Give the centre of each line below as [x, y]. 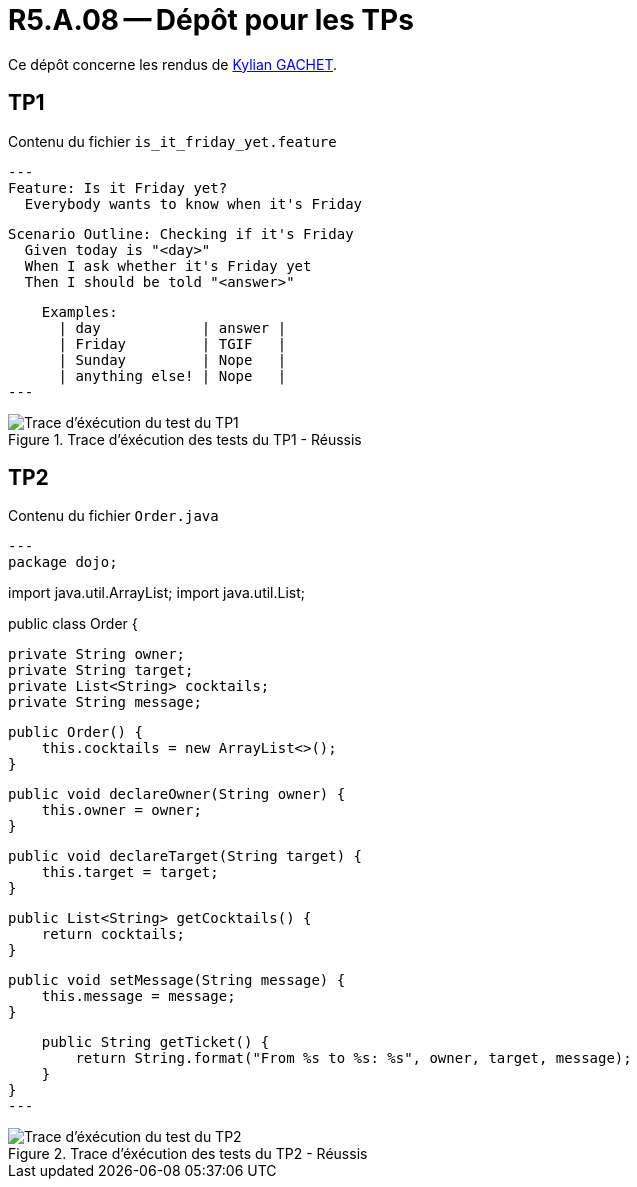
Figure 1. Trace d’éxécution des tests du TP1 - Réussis [185, 439]
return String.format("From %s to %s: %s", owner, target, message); [353, 1058]
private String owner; [97, 654]
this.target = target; [130, 872]
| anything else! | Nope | [172, 375]
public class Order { [73, 624]
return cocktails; [113, 934]
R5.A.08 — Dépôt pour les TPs [211, 20]
